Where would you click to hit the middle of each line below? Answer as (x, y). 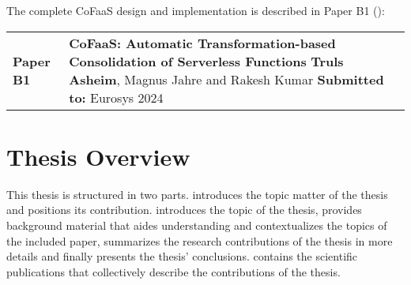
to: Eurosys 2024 (116, 97)
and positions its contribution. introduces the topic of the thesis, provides (184, 210)
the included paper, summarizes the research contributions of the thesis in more (200, 240)
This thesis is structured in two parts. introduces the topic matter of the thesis (197, 194)
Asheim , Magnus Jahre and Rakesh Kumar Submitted (226, 79)
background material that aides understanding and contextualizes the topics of (197, 225)
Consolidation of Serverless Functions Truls (206, 61)
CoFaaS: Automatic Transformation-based (202, 43)
